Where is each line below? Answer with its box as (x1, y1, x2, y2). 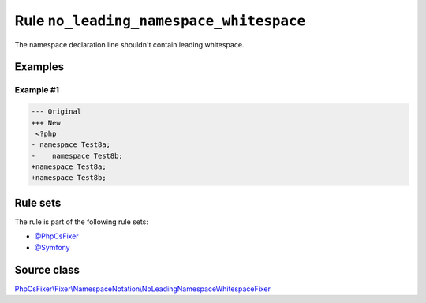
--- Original (31, 107, 82, 116)
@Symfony (34, 242, 70, 252)
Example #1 (14, 84, 59, 95)
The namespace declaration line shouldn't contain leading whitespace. (14, 39, 245, 49)
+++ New (31, 118, 61, 127)
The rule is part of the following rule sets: (14, 217, 149, 226)
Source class (14, 263, 80, 276)
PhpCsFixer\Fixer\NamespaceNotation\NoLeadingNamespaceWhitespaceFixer (14, 284, 271, 294)
